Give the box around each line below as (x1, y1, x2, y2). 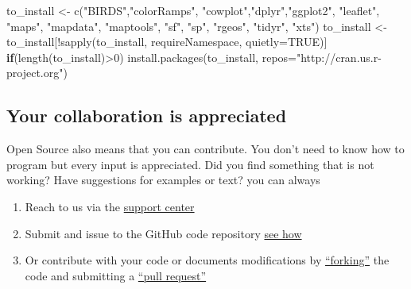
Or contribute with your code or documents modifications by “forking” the (25, 252, 390, 268)
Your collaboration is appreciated (6, 103, 287, 128)
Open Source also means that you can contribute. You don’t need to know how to (6, 141, 405, 157)
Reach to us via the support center (25, 198, 195, 214)
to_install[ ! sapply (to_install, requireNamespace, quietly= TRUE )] (6, 33, 328, 50)
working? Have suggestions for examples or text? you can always (6, 171, 320, 188)
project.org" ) (6, 64, 68, 81)
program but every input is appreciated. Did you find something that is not (6, 156, 374, 172)
